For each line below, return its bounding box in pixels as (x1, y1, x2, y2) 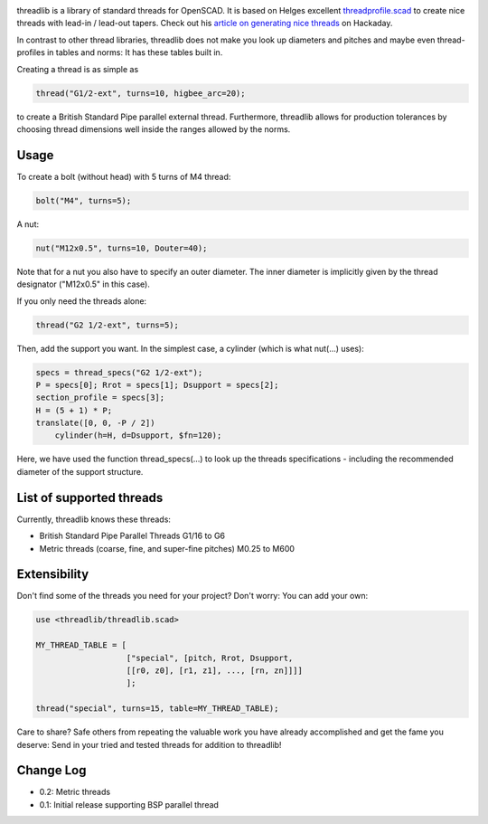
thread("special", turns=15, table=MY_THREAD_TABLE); (35, 704, 279, 714)
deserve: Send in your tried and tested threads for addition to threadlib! (16, 739, 282, 750)
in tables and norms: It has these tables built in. (46, 47, 223, 58)
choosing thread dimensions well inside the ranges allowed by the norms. (16, 123, 291, 135)
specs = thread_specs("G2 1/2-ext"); (35, 367, 203, 377)
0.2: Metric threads (39, 787, 111, 798)
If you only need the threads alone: (16, 295, 147, 307)
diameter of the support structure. (16, 466, 144, 477)
